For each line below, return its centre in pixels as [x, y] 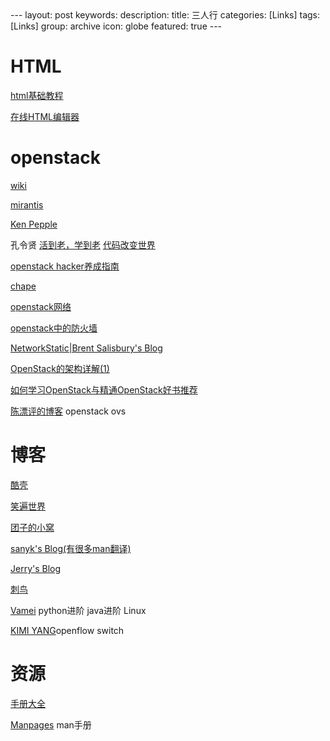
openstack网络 [41, 306]
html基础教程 [37, 95]
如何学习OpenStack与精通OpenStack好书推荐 [104, 389]
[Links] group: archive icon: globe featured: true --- [116, 26]
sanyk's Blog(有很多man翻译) [71, 548]
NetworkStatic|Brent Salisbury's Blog [86, 348]
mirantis [27, 204]
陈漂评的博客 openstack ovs [68, 411]
